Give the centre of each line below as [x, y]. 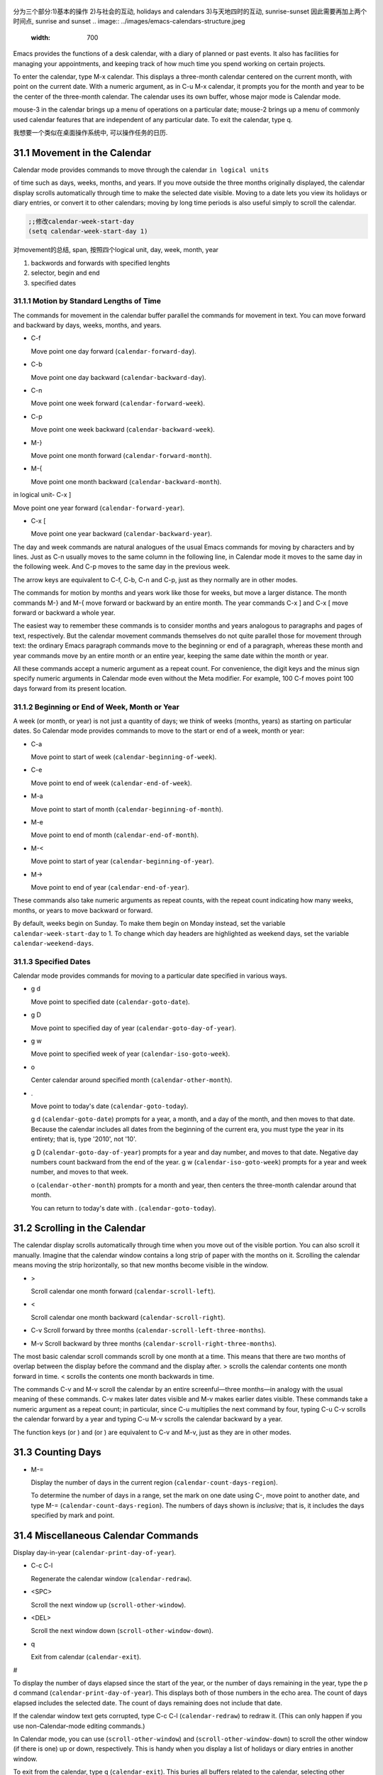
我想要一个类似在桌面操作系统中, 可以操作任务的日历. [90, 132]
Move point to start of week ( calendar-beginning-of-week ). [124, 757]
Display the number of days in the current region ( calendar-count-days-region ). [154, 1482]
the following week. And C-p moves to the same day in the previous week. [122, 567]
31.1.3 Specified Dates [52, 961]
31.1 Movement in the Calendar [82, 153]
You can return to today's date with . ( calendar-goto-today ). [123, 1208]
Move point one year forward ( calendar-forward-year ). [99, 508]
